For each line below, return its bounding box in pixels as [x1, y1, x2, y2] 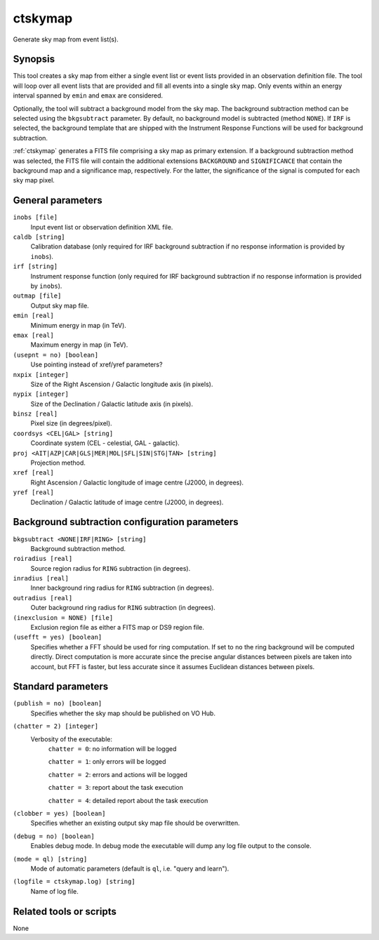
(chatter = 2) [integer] [13, 722, 98, 730]
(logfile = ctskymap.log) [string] [13, 878, 136, 886]
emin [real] [13, 312, 54, 319]
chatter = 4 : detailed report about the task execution [48, 796, 208, 805]
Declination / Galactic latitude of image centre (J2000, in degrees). [30, 498, 224, 506]
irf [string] [13, 263, 58, 270]
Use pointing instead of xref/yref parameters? [30, 360, 163, 369]
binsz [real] [13, 410, 58, 418]
